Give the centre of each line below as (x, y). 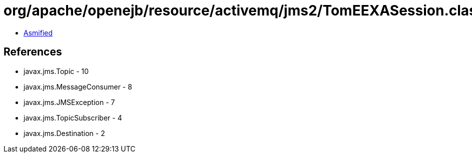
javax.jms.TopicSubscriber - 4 (73, 117)
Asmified (38, 32)
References (33, 52)
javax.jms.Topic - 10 (56, 71)
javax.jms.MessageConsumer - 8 (78, 86)
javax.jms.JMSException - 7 (69, 102)
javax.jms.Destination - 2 (64, 133)
